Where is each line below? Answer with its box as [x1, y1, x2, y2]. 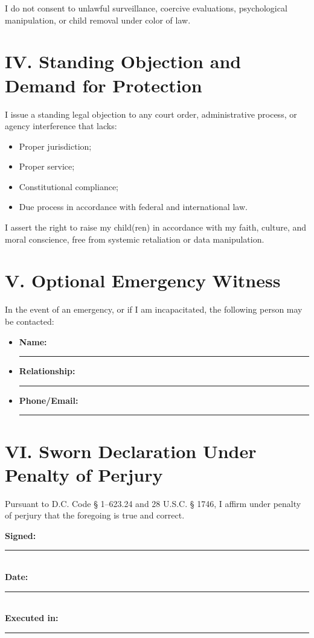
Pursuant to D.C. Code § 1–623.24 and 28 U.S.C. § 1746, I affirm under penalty [5, 497, 301, 509]
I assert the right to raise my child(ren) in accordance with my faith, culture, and [5, 221, 307, 234]
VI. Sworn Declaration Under [5, 438, 257, 463]
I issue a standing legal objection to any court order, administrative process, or [5, 107, 297, 120]
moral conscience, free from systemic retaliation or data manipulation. [5, 232, 264, 245]
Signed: [5, 529, 36, 541]
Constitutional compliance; [19, 180, 119, 193]
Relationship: [19, 365, 75, 377]
